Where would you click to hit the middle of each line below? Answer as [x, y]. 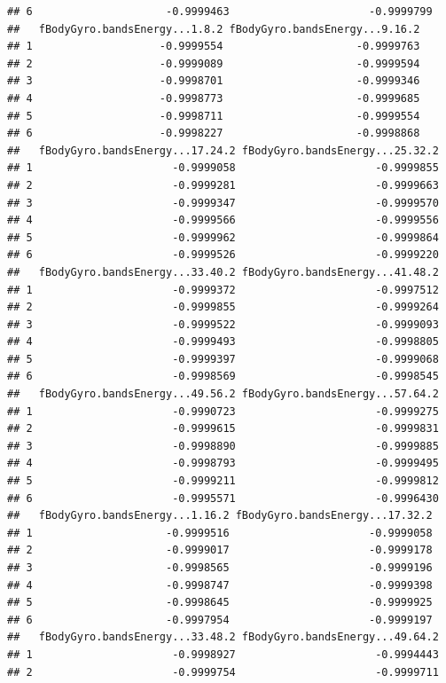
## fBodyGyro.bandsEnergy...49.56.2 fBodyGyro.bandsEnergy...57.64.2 [223, 394]
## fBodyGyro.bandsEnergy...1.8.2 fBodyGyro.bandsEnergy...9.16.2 [214, 29]
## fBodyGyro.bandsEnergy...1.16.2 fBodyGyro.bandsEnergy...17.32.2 [220, 516]
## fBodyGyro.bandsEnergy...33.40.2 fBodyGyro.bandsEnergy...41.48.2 [223, 272]
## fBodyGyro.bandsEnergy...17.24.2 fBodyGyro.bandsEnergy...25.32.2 [223, 150]
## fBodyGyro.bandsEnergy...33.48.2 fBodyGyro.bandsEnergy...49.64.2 [223, 637]
